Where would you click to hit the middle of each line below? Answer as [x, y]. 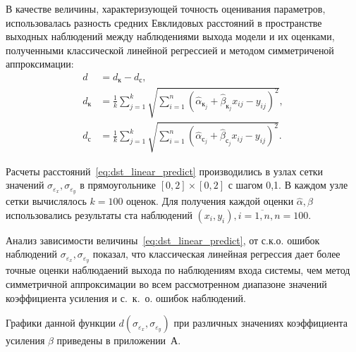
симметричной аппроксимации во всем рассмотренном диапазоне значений [166, 283]
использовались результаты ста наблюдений [99, 214]
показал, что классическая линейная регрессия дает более [216, 254]
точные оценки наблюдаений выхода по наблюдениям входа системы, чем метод [178, 270]
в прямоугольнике [118, 185]
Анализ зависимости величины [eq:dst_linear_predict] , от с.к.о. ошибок [163, 240]
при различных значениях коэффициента [260, 323]
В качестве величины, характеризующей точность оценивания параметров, [166, 8]
